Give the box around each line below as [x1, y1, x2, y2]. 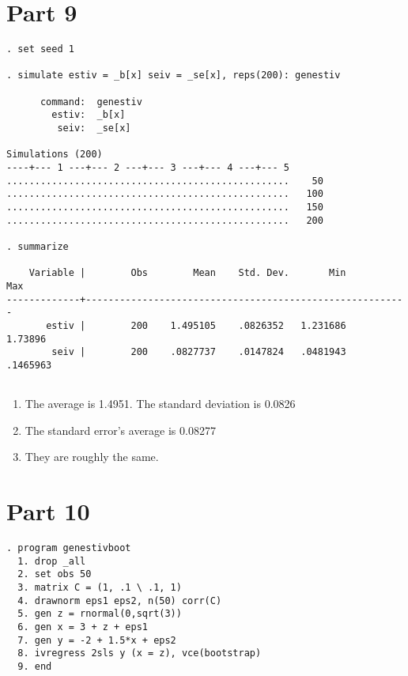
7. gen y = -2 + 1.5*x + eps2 [17, 634, 176, 646]
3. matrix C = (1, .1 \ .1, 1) [17, 582, 182, 594]
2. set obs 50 [17, 568, 92, 580]
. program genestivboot [6, 542, 131, 554]
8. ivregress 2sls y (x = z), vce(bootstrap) [17, 648, 262, 659]
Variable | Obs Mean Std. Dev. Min [28, 267, 346, 279]
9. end [17, 661, 52, 672]
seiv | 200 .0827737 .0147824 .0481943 [51, 346, 346, 358]
